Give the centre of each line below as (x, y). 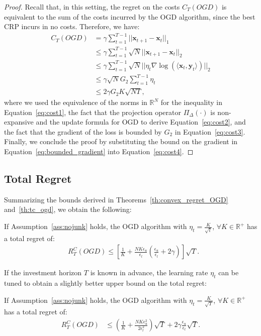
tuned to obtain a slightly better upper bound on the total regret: (105, 283)
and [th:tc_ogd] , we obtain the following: (68, 209)
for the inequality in (191, 102)
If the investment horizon (43, 272)
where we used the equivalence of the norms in (76, 102)
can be (229, 272)
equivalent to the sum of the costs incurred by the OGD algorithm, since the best (130, 16)
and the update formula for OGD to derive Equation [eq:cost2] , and (141, 122)
